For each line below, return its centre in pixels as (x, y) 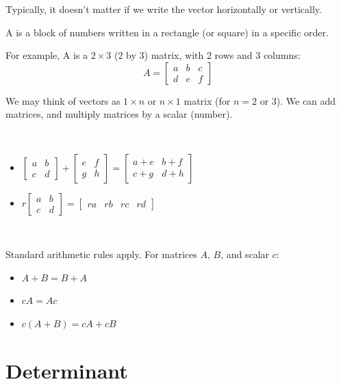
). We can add (306, 100)
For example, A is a (47, 55)
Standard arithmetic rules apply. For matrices (101, 254)
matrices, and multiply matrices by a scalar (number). (119, 114)
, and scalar (245, 254)
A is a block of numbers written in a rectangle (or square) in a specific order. (167, 32)
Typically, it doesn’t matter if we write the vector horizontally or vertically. (164, 9)
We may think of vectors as (63, 100)
